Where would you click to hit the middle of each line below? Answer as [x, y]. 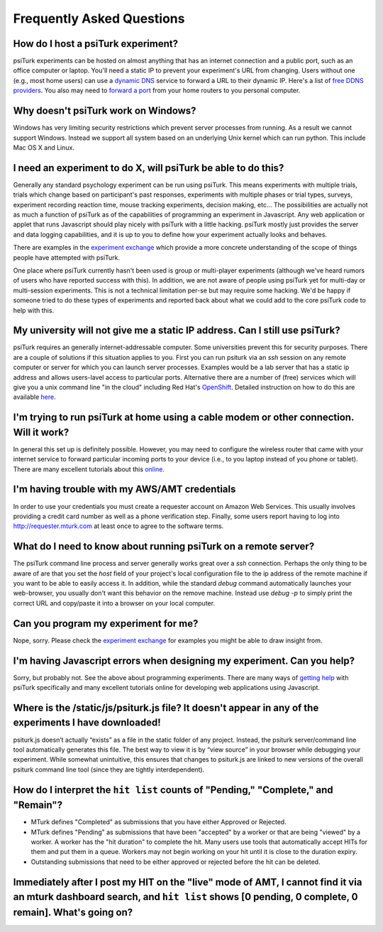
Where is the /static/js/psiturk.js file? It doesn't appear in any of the [166, 707]
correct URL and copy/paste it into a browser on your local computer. [114, 603]
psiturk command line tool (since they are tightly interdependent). [109, 769]
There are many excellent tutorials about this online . [89, 469]
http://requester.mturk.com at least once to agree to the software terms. [118, 526]
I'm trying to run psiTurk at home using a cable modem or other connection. [184, 418]
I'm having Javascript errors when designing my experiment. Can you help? [184, 660]
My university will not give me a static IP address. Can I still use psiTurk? [177, 330]
